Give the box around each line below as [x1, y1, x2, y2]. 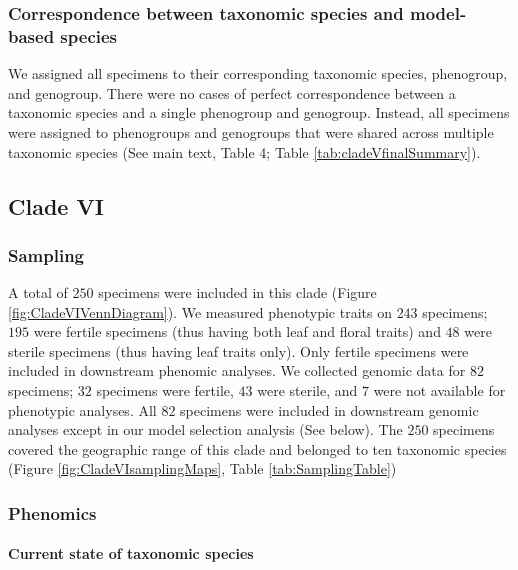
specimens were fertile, [96, 380, 234, 401]
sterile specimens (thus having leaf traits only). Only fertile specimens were [8, 340, 469, 361]
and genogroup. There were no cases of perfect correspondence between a [8, 82, 456, 103]
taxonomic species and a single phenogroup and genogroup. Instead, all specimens [8, 102, 510, 123]
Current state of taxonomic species [8, 543, 254, 564]
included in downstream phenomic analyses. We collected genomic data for [8, 360, 466, 381]
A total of [8, 282, 68, 303]
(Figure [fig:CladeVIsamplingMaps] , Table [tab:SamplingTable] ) [8, 458, 397, 479]
